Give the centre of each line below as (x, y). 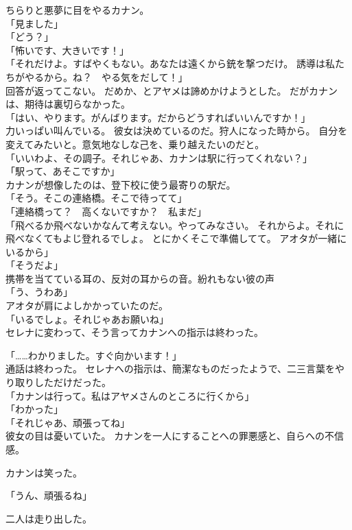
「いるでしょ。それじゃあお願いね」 (87, 318)
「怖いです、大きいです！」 (68, 50)
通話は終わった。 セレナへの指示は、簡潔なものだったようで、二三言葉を (171, 369)
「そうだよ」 (34, 265)
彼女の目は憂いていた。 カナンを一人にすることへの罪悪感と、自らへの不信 (175, 436)
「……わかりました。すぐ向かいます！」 (94, 355)
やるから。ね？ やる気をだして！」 (106, 76)
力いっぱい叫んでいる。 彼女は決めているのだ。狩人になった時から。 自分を (177, 131)
